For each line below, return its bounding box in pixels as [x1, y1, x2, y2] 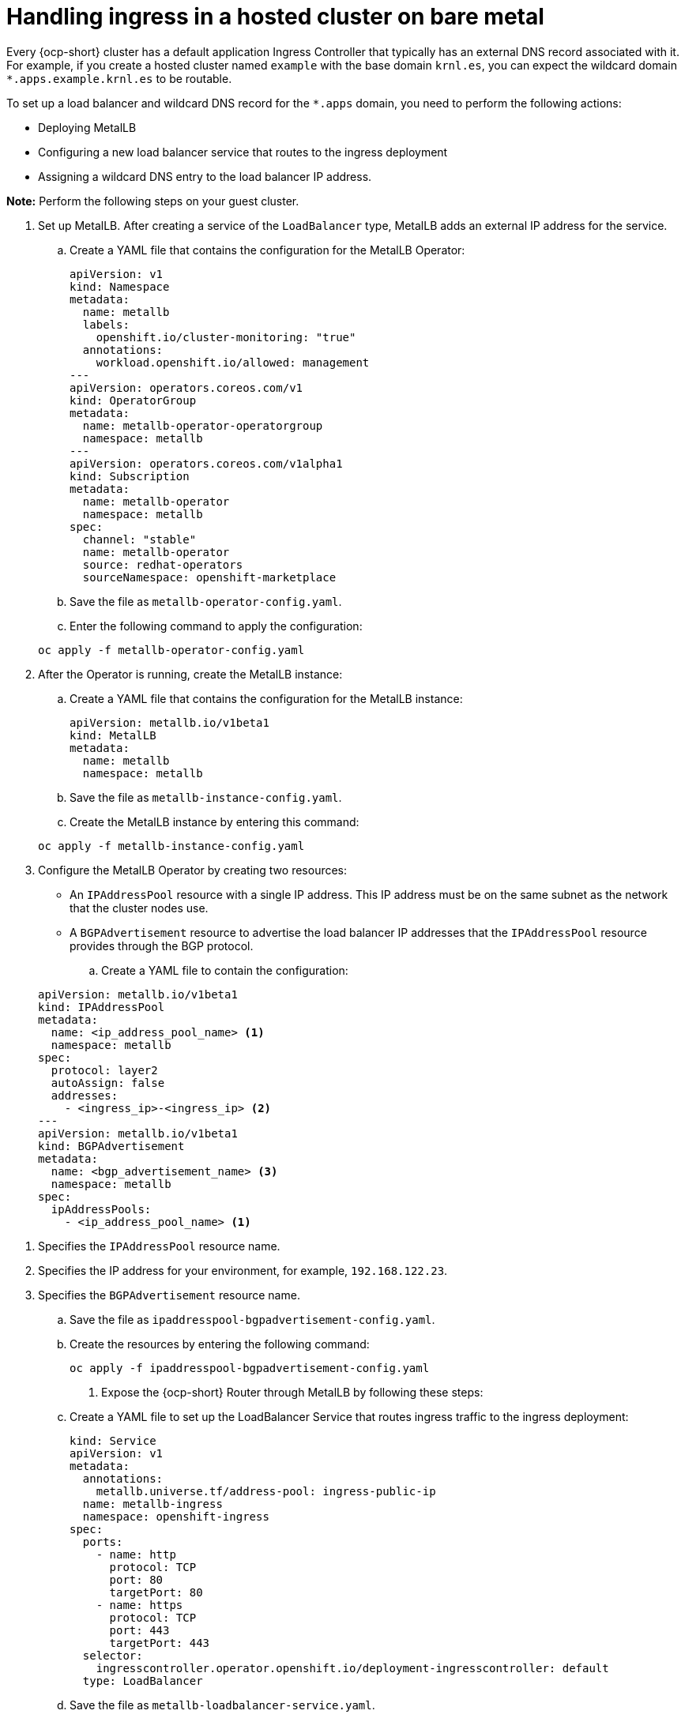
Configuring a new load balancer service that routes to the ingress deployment [38, 145, 448, 159]
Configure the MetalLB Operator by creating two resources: [38, 863, 348, 877]
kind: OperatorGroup [70, 393, 197, 407]
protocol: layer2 [51, 1063, 158, 1077]
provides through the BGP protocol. [70, 938, 254, 953]
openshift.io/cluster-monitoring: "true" [96, 330, 356, 344]
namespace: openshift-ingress [82, 1509, 269, 1523]
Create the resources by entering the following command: [70, 1336, 370, 1351]
